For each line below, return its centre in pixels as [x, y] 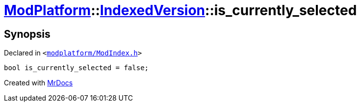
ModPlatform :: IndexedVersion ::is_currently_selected [180, 10]
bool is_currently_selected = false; [77, 68]
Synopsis [27, 34]
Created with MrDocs [39, 83]
